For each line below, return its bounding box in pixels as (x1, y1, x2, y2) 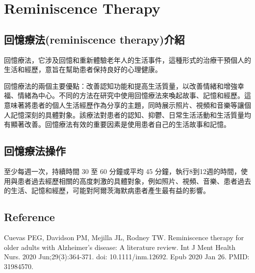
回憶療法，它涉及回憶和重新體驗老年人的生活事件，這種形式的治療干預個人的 (4, 54, 251, 65)
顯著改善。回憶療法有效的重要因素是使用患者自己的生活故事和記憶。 (10, 119, 230, 129)
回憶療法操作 (4, 143, 66, 158)
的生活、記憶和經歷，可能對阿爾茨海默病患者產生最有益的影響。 (4, 185, 210, 196)
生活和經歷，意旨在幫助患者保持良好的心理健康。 (4, 64, 162, 74)
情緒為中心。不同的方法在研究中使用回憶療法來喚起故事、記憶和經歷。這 (17, 90, 251, 100)
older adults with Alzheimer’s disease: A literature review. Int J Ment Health (4, 242, 236, 252)
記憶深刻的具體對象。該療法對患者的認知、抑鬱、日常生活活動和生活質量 (10, 109, 244, 120)
